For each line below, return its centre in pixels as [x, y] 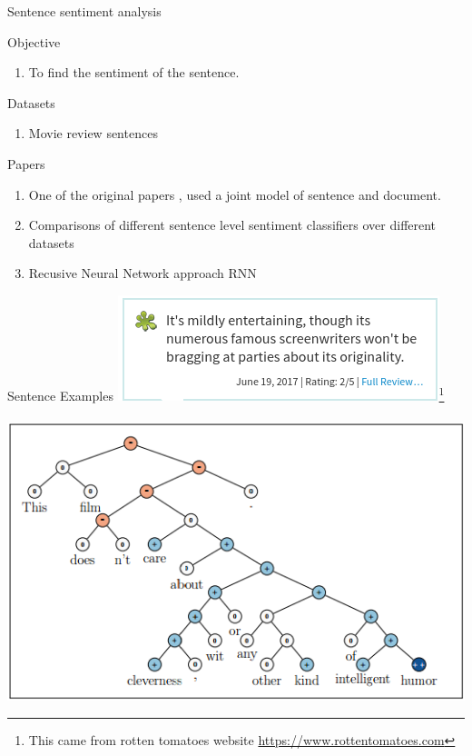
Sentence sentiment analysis [84, 11]
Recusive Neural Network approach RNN [143, 273]
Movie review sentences [93, 133]
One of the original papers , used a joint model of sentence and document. [235, 194]
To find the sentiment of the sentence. [134, 72]
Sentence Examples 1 [226, 394]
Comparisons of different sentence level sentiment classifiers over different [232, 225]
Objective [34, 41]
